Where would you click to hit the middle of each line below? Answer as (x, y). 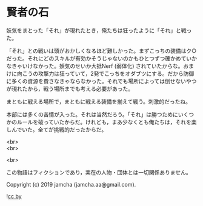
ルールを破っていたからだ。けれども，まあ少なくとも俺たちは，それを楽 (107, 122)
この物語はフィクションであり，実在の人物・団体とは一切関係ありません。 (99, 172)
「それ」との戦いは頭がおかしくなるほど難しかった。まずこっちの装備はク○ (101, 51)
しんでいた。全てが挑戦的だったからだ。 (57, 129)
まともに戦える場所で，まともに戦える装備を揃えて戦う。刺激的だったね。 (99, 101)
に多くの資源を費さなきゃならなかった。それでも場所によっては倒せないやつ (101, 81)
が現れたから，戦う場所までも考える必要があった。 (70, 88)
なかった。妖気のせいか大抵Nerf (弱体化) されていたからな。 (108, 66)
